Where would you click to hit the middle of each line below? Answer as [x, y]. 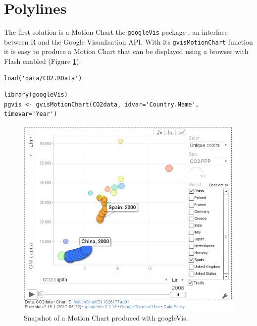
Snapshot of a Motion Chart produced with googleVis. [106, 317]
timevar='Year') [31, 114]
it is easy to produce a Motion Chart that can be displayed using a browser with [126, 51]
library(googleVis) [36, 95]
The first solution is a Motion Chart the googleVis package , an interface [116, 32]
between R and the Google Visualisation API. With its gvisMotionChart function [128, 41]
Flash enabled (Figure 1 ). [43, 61]
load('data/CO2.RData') [43, 78]
